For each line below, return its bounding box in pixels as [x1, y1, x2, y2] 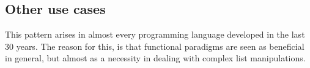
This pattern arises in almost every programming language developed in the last [5, 28, 305, 41]
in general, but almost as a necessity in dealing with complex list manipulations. [5, 52, 306, 64]
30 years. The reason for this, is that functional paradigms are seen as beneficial [5, 39, 304, 52]
